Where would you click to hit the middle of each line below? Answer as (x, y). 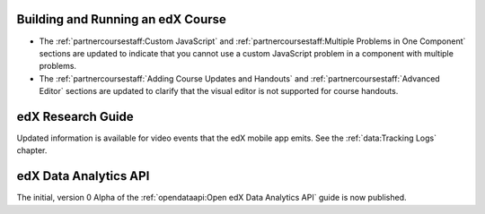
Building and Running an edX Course (121, 19)
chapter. (32, 150)
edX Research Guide (75, 116)
